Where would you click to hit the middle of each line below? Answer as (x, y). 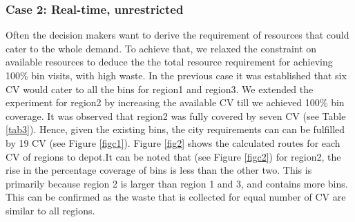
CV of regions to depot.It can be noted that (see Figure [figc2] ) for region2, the (173, 156)
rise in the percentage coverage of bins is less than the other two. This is (159, 170)
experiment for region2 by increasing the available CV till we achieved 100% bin (175, 102)
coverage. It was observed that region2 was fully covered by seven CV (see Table (176, 115)
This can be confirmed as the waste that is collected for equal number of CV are (176, 197)
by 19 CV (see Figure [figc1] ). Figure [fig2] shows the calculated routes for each (173, 142)
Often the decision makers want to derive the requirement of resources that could (177, 35)
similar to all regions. (50, 210)
